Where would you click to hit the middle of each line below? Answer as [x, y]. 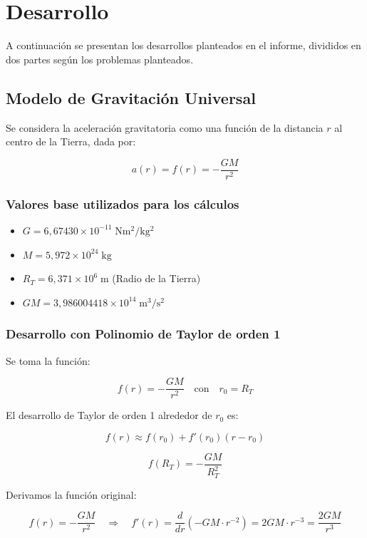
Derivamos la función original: [71, 494]
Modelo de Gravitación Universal [131, 97]
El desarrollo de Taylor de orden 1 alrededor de [109, 415]
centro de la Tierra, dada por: [71, 141]
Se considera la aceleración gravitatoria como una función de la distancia [165, 127]
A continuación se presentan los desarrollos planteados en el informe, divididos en [183, 45]
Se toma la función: [48, 360]
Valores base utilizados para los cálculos [123, 203]
